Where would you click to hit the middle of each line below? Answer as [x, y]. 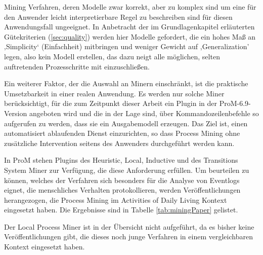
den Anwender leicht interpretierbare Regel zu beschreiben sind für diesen [118, 16]
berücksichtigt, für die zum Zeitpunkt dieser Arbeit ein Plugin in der [111, 103]
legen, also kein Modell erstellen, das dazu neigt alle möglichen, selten [112, 56]
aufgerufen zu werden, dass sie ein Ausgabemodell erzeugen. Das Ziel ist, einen [126, 123]
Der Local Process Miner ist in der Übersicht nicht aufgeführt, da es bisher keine [129, 226]
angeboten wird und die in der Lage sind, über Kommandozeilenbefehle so [144, 113]
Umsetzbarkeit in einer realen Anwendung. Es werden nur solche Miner [114, 93]
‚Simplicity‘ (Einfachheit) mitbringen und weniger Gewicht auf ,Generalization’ [127, 46]
